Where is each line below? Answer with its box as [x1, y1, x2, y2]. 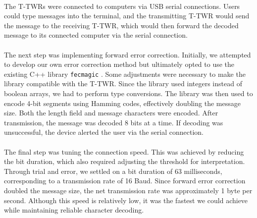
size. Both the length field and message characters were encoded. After [4, 108, 218, 118]
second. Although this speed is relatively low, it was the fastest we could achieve [4, 195, 248, 205]
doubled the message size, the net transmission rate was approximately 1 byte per [4, 185, 253, 195]
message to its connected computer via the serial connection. [4, 30, 188, 40]
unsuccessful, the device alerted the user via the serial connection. [4, 127, 204, 137]
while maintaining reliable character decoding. [4, 205, 144, 215]
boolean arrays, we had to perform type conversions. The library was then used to [4, 88, 253, 98]
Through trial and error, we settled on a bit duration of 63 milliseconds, [4, 165, 222, 176]
